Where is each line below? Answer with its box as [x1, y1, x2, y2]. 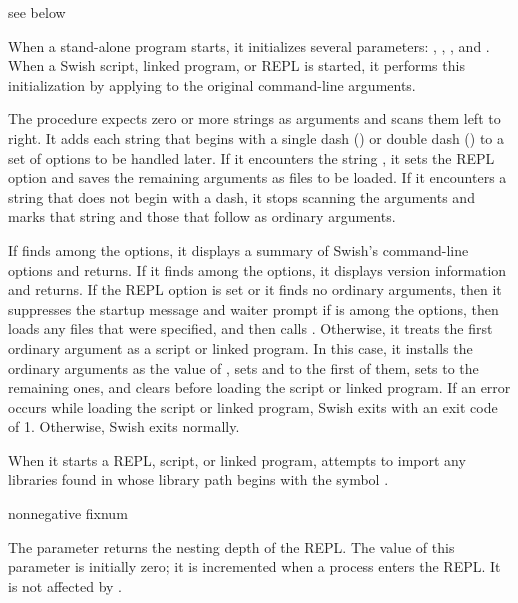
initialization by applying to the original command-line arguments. [8, 74, 416, 95]
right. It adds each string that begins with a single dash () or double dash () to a [8, 127, 505, 148]
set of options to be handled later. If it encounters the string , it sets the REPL [8, 147, 495, 168]
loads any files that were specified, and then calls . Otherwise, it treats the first [8, 318, 493, 339]
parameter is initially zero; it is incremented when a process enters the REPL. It [8, 556, 501, 577]
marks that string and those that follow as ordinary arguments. [8, 206, 396, 227]
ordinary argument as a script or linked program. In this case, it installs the [8, 337, 473, 358]
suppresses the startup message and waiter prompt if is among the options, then [8, 298, 499, 319]
